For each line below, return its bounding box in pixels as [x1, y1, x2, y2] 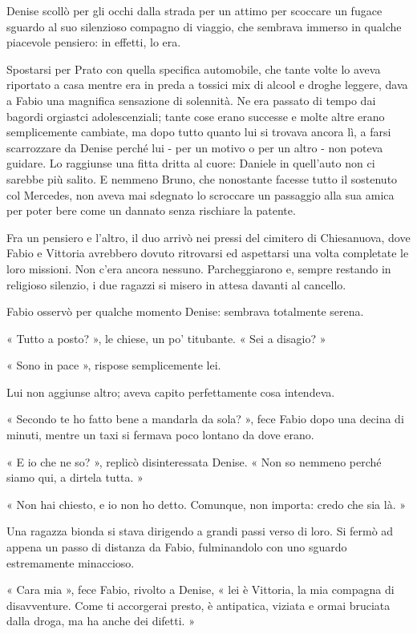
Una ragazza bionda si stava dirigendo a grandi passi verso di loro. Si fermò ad [6, 523, 394, 539]
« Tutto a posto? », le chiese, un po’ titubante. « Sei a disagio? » [6, 329, 326, 346]
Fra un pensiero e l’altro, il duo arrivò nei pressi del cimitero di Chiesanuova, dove [6, 228, 411, 245]
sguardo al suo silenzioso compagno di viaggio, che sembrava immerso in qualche [6, 18, 402, 34]
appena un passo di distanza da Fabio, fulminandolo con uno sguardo [6, 539, 347, 555]
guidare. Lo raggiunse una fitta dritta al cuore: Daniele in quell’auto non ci [6, 155, 375, 172]
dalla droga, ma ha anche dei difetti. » [6, 612, 195, 629]
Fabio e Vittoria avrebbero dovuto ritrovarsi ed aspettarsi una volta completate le [6, 244, 409, 261]
